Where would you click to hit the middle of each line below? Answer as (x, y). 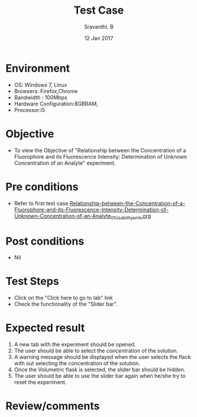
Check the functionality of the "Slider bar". (66, 304)
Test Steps (33, 281)
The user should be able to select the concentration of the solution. (96, 351)
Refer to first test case (41, 203)
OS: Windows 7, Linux (41, 85)
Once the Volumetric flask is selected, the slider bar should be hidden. (100, 370)
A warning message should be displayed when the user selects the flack (102, 357)
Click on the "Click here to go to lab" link (63, 298)
